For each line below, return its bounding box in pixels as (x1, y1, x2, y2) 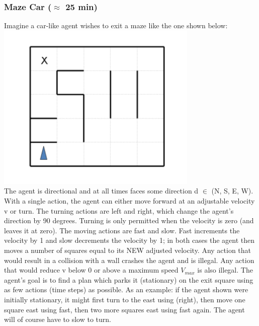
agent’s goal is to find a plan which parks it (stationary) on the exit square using (4, 274, 253, 285)
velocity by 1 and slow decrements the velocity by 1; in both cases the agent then (4, 235, 255, 245)
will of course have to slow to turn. (4, 314, 111, 324)
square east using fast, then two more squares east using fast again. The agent (4, 304, 245, 314)
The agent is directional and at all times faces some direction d (4, 185, 199, 196)
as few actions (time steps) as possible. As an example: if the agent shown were (4, 284, 248, 295)
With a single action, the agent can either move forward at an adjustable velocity (4, 195, 255, 206)
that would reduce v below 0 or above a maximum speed (4, 265, 179, 275)
